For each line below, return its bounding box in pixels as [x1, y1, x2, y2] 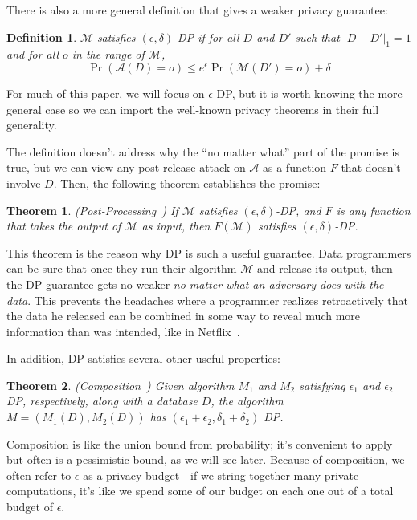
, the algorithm [211, 392, 284, 409]
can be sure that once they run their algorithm [6, 260, 237, 277]
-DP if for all [174, 28, 239, 45]
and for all [6, 46, 59, 63]
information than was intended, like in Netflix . [6, 323, 240, 339]
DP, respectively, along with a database [6, 392, 198, 409]
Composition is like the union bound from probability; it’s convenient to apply [6, 435, 393, 452]
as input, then [141, 217, 211, 234]
